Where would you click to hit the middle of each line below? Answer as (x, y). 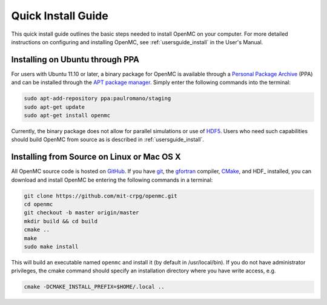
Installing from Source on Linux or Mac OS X (96, 157)
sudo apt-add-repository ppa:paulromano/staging (97, 99)
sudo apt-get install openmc (67, 115)
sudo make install (51, 247)
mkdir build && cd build (61, 221)
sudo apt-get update (54, 107)
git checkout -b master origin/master (81, 213)
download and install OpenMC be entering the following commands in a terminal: (112, 180)
